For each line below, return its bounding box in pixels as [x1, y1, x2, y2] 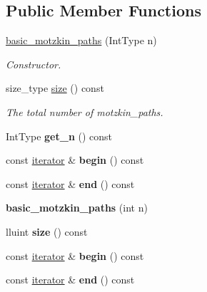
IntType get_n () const [6, 128, 113, 143]
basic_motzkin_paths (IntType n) [6, 33, 157, 48]
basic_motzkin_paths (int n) [6, 200, 148, 215]
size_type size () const [6, 80, 104, 95]
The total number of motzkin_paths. [6, 104, 163, 119]
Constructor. [6, 56, 61, 71]
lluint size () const [6, 224, 88, 239]
